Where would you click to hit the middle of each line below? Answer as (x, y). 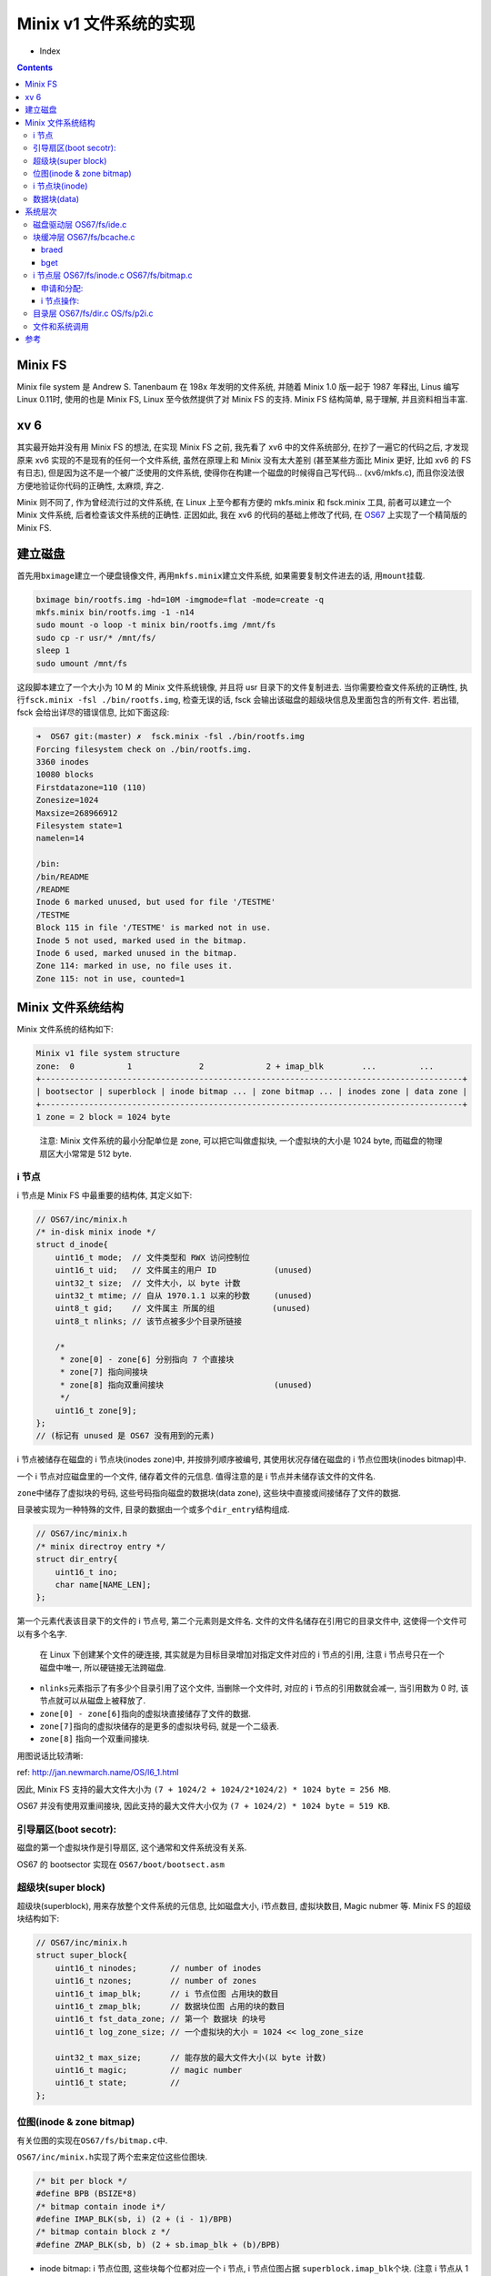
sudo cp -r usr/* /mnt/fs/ (96, 638)
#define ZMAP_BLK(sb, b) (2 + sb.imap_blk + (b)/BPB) (158, 2245)
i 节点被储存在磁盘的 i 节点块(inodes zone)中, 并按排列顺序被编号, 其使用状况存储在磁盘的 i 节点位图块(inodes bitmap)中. (242, 1459)
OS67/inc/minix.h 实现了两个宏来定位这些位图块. (112, 2157)
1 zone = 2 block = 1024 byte (103, 1117)
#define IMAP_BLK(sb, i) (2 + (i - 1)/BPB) (135, 2220)
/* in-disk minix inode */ (96, 1232)
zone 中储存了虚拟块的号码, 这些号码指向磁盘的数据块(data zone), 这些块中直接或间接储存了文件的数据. (209, 1493)
